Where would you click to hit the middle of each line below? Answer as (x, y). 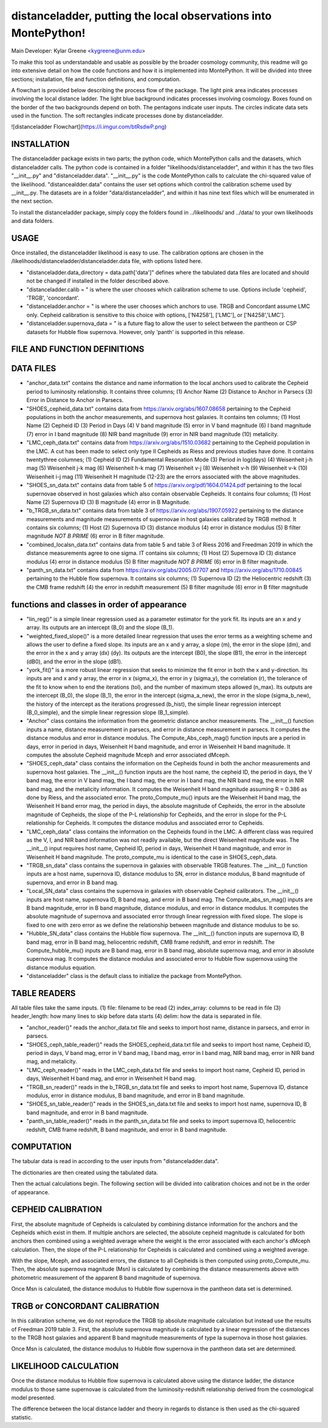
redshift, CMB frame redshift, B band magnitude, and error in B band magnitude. (127, 1129)
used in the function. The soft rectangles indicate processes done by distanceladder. (118, 116)
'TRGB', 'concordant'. (53, 298)
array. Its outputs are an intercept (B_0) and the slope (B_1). (100, 627)
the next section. (32, 201)
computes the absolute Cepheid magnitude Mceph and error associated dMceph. (128, 755)
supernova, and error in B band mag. (72, 882)
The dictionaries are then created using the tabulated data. (85, 1172)
